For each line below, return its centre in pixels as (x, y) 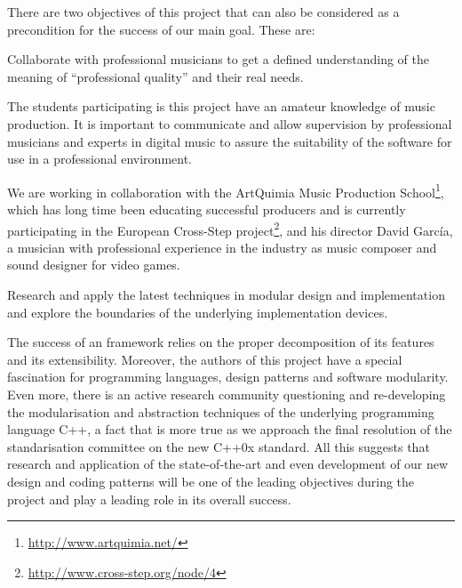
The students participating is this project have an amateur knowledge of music (221, 106)
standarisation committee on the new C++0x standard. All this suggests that (219, 446)
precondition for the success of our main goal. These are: (161, 29)
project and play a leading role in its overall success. (149, 499)
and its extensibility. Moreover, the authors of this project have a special (205, 359)
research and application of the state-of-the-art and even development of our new (228, 464)
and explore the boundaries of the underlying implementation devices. (198, 312)
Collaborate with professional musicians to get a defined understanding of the (218, 59)
